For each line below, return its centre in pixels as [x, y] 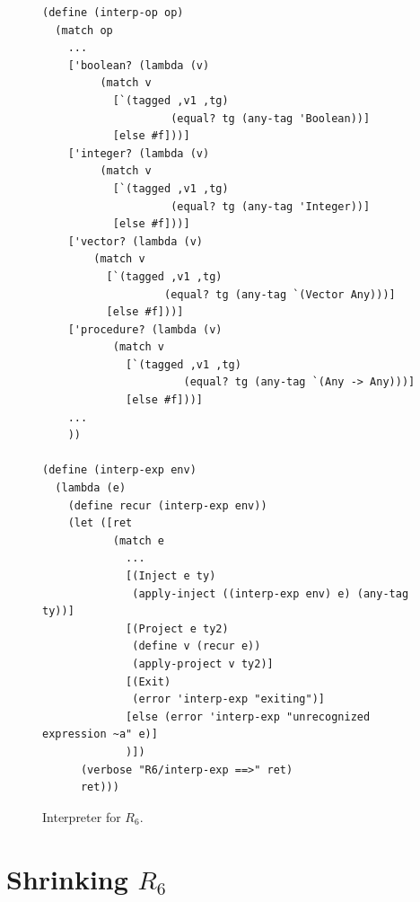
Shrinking [67, 878]
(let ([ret [100, 523]
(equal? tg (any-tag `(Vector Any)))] [280, 294]
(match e [139, 540]
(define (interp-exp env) [119, 470]
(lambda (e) [91, 488]
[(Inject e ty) [171, 576]
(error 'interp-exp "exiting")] [228, 699]
